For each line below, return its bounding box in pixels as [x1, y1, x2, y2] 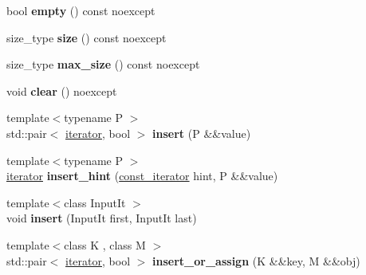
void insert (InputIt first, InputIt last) [6, 210, 197, 226]
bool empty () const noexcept [6, 2, 155, 18]
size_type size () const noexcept [6, 29, 167, 45]
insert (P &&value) [152, 124, 251, 141]
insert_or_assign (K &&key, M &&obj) [152, 252, 360, 269]
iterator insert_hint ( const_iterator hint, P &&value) [6, 167, 278, 184]
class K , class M [64, 236, 146, 253]
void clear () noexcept [6, 82, 117, 99]
